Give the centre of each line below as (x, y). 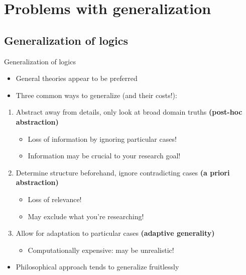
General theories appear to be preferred (77, 78)
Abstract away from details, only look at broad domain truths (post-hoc (129, 112)
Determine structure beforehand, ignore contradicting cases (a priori (123, 172)
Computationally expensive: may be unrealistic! (101, 250)
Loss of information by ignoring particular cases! (102, 139)
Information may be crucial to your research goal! (104, 156)
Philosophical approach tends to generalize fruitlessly (97, 267)
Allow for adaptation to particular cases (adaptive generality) (115, 233)
